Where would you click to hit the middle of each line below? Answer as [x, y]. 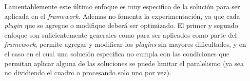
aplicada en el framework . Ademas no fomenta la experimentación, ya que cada [122, 16]
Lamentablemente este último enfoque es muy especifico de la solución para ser [122, 6]
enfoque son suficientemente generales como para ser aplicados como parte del [121, 34]
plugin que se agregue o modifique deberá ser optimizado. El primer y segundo [121, 25]
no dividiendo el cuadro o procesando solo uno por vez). [88, 73]
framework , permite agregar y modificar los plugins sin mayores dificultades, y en [125, 44]
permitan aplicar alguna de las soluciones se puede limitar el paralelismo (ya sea [124, 63]
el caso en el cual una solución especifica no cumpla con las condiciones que [117, 53]
